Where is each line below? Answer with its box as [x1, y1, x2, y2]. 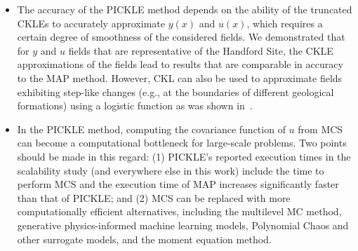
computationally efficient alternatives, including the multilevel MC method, [17, 204, 342, 219]
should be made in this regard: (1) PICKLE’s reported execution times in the [17, 149, 351, 163]
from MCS [298, 121, 343, 136]
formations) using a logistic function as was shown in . [17, 98, 253, 113]
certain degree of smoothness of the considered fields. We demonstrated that [17, 29, 345, 44]
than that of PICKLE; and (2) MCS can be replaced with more [17, 190, 291, 205]
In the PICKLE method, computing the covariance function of [17, 121, 286, 136]
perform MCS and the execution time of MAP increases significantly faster [17, 177, 339, 191]
